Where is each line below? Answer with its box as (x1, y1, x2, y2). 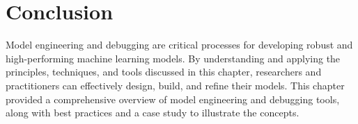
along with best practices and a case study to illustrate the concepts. (6, 105, 299, 120)
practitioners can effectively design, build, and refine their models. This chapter (6, 78, 345, 92)
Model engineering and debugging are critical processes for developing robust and (6, 37, 353, 52)
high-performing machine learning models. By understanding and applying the (6, 51, 341, 65)
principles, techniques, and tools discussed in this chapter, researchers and (6, 64, 322, 79)
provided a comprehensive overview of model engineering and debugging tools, (6, 91, 340, 106)
